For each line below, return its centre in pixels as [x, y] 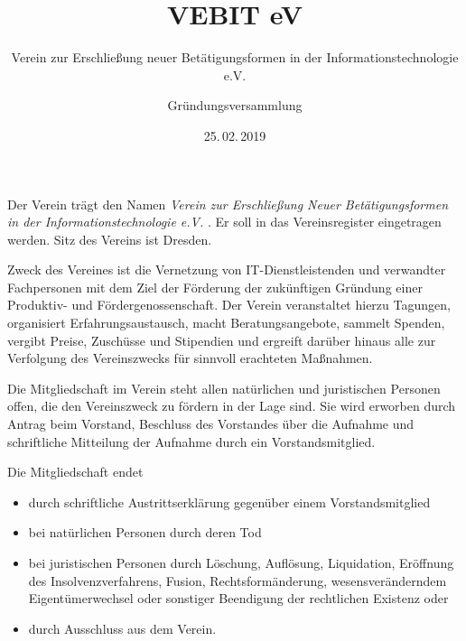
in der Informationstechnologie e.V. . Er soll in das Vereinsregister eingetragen [224, 222]
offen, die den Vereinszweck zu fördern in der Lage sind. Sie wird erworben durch [232, 406]
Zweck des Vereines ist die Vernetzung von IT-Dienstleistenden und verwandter [227, 269]
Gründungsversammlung [235, 105]
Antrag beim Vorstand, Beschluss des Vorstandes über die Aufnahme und [211, 424]
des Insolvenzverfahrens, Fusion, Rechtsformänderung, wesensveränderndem [238, 580]
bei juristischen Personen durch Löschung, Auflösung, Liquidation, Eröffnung [241, 562]
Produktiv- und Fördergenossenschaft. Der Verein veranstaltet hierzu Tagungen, [229, 305]
